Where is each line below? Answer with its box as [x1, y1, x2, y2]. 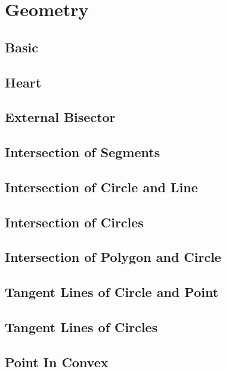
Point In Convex [5, 352, 109, 371]
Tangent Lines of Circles [5, 318, 158, 336]
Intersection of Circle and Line [5, 177, 198, 196]
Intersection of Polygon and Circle [5, 248, 221, 266]
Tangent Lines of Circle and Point [5, 283, 219, 301]
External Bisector [5, 108, 116, 126]
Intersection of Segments [5, 143, 160, 161]
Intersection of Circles [5, 212, 144, 231]
